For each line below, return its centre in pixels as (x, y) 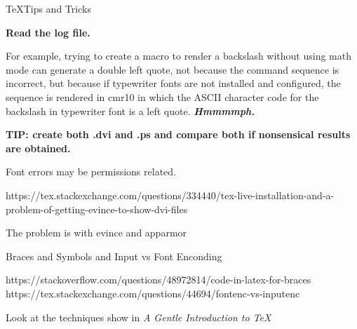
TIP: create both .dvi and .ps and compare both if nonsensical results (178, 134)
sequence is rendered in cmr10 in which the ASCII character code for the (162, 96)
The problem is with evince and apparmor (96, 233)
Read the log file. (48, 32)
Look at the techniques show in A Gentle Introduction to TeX (139, 317)
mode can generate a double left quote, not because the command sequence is (173, 69)
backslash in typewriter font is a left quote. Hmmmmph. (130, 110)
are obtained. (38, 148)
